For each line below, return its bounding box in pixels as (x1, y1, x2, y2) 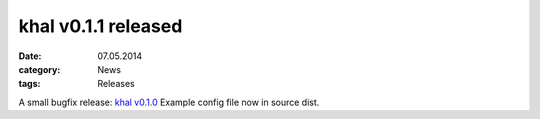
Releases (97, 78, 135, 90)
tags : (18, 78, 41, 90)
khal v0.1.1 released (18, 15, 183, 37)
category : (18, 63, 61, 75)
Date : (18, 50, 42, 62)
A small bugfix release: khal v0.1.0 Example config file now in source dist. (18, 96, 320, 108)
